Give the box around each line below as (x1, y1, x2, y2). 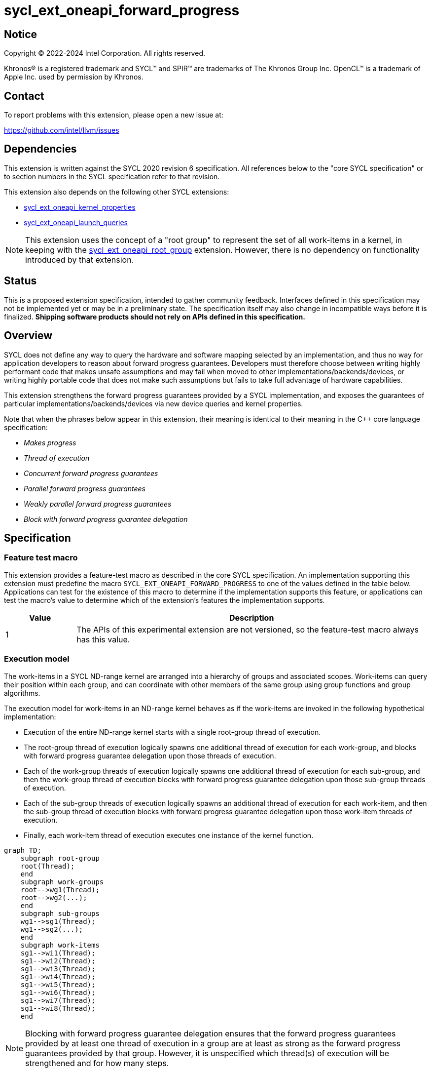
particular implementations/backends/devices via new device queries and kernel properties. (4, 399, 303, 408)
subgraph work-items (20, 941, 100, 949)
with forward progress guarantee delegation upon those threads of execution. (24, 751, 276, 760)
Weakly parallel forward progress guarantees (24, 499, 172, 508)
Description (229, 612, 274, 623)
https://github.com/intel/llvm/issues (4, 126, 119, 135)
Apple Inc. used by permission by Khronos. (4, 73, 144, 81)
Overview (4, 329, 53, 342)
